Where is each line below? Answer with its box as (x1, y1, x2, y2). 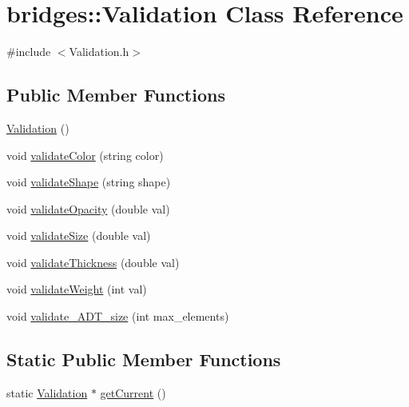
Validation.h (69, 43, 129, 60)
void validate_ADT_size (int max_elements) (6, 308, 229, 325)
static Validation (6, 384, 88, 401)
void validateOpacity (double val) (6, 200, 170, 217)
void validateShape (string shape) (6, 174, 171, 190)
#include (6, 43, 51, 60)
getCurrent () (100, 384, 166, 401)
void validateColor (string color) (6, 146, 164, 163)
